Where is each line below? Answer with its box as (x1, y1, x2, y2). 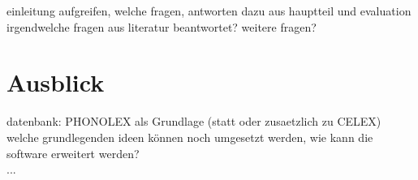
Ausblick (6, 66, 105, 99)
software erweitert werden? (6, 144, 140, 161)
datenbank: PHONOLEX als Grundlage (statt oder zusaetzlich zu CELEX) (6, 113, 381, 130)
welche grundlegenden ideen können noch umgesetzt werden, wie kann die (6, 128, 373, 145)
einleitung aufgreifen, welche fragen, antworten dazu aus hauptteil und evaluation (6, 2, 412, 19)
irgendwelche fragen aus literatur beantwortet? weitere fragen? (6, 18, 317, 35)
